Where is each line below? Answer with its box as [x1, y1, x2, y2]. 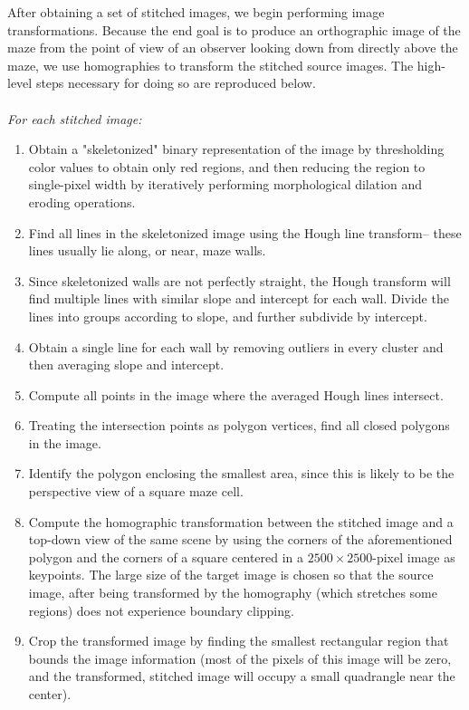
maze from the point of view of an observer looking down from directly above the [7, 38, 458, 57]
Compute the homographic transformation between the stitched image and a [28, 512, 454, 531]
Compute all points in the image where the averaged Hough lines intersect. [28, 385, 444, 404]
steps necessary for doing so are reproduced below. [35, 73, 316, 92]
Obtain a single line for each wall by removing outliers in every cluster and [28, 337, 444, 356]
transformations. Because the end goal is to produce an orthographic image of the [7, 20, 461, 39]
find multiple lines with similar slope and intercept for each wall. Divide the [28, 289, 449, 308]
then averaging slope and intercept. [28, 355, 225, 374]
